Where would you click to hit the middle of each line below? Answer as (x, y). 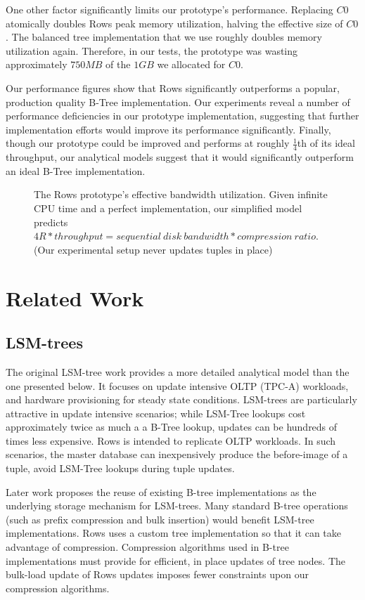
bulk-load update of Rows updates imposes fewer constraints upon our (157, 574)
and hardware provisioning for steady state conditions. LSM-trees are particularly (181, 399)
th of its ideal (326, 143)
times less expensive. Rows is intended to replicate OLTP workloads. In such (171, 440)
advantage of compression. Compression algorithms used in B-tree (147, 547)
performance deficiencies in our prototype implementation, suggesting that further (182, 116)
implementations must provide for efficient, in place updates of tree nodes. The (176, 560)
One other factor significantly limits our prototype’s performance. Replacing (169, 9)
